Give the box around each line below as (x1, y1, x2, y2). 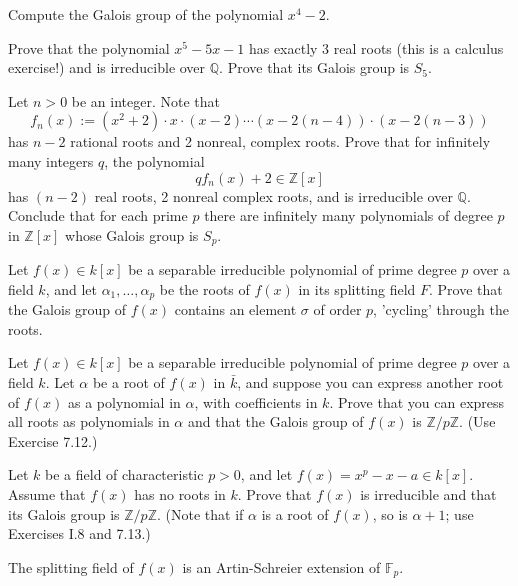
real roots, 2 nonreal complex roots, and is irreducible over (94, 185, 453, 206)
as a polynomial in (67, 391, 181, 412)
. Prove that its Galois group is (219, 57, 410, 78)
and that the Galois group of (187, 411, 364, 432)
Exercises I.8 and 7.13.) (8, 523, 151, 544)
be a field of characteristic (45, 464, 204, 485)
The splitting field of (8, 556, 134, 577)
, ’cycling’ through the (373, 299, 509, 320)
